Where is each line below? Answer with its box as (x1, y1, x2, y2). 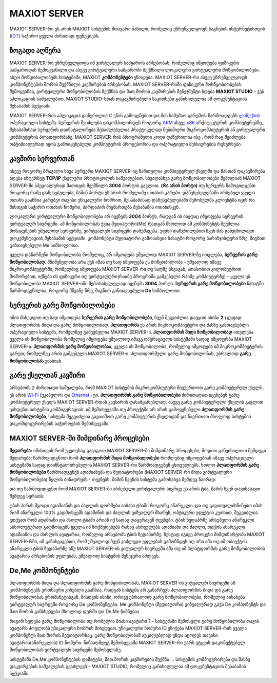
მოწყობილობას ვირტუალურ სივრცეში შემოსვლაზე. (9, 647, 123, 653)
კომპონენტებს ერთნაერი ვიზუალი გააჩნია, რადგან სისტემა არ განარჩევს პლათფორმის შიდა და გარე (9, 587, 233, 593)
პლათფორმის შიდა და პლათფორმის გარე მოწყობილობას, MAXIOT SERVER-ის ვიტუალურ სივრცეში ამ (9, 580, 235, 586)
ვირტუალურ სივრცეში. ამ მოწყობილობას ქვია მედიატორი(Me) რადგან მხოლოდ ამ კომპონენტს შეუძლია (9, 220, 240, 227)
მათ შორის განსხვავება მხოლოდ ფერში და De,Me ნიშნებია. (9, 608, 141, 615)
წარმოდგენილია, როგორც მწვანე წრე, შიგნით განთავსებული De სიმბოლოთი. (9, 288, 181, 294)
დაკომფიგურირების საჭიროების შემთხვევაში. (9, 420, 110, 427)
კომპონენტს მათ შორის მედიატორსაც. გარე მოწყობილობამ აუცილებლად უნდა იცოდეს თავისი (9, 632, 218, 638)
